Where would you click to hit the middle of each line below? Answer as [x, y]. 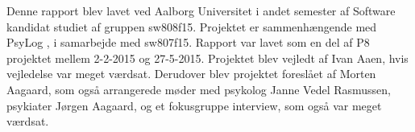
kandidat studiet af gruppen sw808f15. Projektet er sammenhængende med [192, 26]
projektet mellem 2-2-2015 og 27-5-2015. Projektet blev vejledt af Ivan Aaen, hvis [207, 58]
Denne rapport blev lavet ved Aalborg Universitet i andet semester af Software [201, 10]
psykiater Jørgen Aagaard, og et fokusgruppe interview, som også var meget [194, 105]
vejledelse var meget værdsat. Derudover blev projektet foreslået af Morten [191, 74]
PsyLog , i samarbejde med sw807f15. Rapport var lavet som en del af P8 [188, 42]
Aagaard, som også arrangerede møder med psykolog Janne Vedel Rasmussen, [199, 89]
